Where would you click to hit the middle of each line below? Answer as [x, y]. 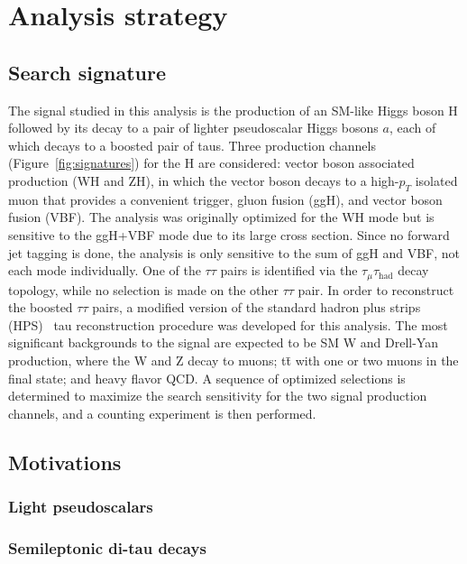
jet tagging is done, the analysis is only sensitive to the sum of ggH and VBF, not [234, 252]
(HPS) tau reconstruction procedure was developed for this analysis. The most [228, 324]
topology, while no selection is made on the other [144, 289]
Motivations [65, 462]
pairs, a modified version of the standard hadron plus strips [256, 307]
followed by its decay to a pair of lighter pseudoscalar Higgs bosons [193, 128]
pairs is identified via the [289, 270]
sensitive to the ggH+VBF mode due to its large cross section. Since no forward [229, 234]
